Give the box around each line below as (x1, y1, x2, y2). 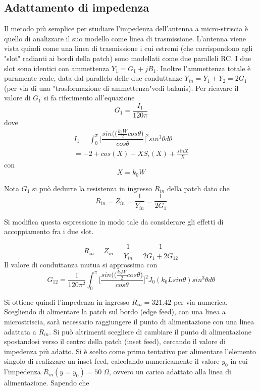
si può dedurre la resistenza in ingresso (32, 183, 152, 193)
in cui (230, 356, 248, 366)
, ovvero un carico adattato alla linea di (109, 366, 232, 377)
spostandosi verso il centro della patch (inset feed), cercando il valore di (4, 336, 226, 347)
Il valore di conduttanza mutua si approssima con (4, 259, 158, 270)
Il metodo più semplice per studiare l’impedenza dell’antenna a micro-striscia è (4, 23, 248, 34)
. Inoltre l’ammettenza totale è (156, 63, 251, 73)
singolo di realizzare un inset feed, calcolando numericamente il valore (4, 356, 220, 366)
